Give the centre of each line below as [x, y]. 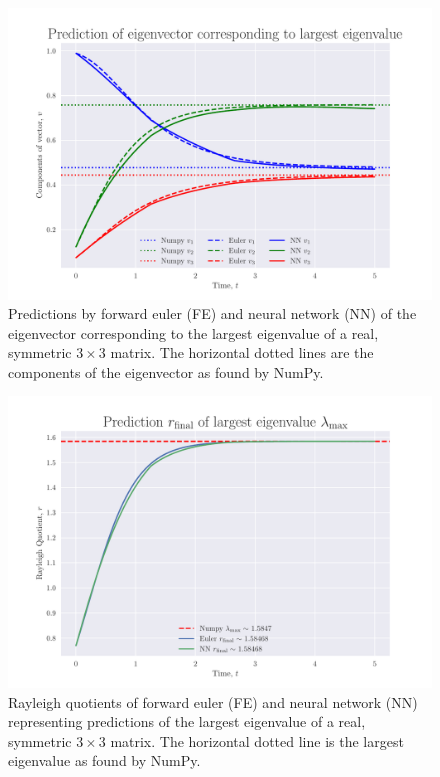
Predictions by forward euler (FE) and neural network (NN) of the [212, 313]
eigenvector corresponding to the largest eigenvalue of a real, [193, 332]
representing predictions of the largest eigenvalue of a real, [187, 721]
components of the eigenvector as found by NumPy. [166, 371]
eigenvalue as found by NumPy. [104, 760]
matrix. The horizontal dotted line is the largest [257, 740]
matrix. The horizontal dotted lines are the [242, 352]
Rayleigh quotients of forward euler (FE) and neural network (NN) [213, 701]
